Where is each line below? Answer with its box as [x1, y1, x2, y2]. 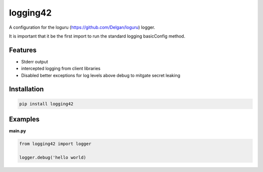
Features [9, 46, 37, 54]
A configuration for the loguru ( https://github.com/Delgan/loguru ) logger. [9, 24, 155, 30]
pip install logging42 [19, 101, 74, 107]
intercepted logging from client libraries [21, 66, 101, 72]
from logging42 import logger [19, 141, 92, 147]
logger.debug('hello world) [19, 154, 86, 160]
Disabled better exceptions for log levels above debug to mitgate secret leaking [21, 72, 180, 78]
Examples [9, 115, 40, 124]
